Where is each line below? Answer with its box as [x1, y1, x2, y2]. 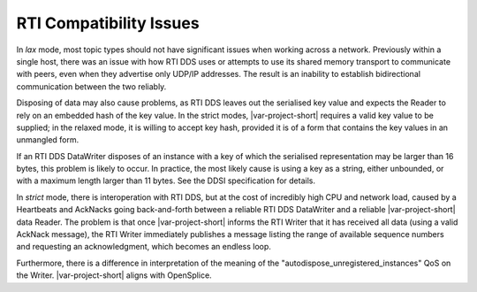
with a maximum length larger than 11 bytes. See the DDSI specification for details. [16, 175, 315, 186]
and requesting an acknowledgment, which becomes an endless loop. [16, 242, 271, 252]
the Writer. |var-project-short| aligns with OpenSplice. [16, 270, 212, 280]
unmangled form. [16, 134, 79, 145]
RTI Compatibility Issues [16, 13, 200, 33]
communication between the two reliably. [16, 81, 167, 92]
